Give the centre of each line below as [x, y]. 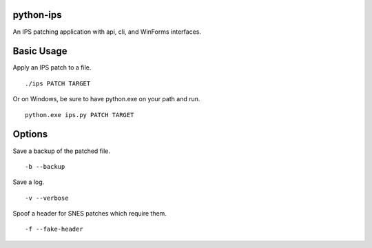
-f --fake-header [54, 229]
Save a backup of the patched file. [61, 151]
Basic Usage [40, 51]
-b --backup [45, 166]
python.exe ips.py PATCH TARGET [80, 115]
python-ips [37, 15]
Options [30, 134]
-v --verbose [47, 198]
